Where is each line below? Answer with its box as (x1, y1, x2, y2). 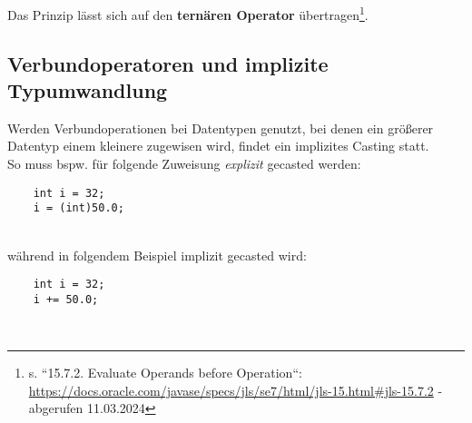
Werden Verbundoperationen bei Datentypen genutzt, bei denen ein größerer (7, 118, 434, 137)
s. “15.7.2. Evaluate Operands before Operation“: (28, 363, 302, 382)
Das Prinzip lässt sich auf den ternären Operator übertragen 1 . (7, 3, 369, 24)
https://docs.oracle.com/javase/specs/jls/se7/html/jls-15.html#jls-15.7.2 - (28, 380, 443, 399)
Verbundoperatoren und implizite (7, 49, 329, 77)
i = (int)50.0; (33, 202, 124, 215)
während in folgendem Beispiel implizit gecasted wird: (7, 245, 307, 264)
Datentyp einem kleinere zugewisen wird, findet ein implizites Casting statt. (7, 136, 429, 155)
